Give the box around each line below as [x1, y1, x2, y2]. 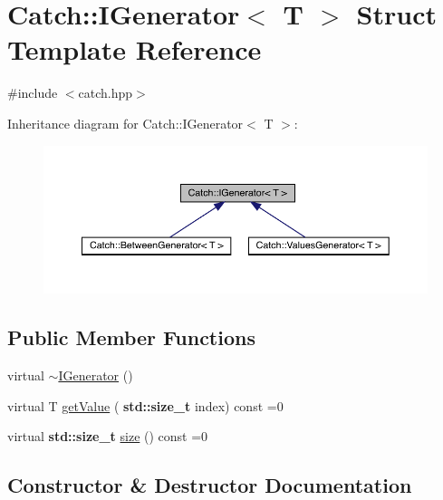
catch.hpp [78, 83, 133, 102]
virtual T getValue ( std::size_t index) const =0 [7, 396, 284, 415]
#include [7, 83, 58, 102]
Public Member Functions [7, 323, 255, 351]
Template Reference [7, 31, 262, 68]
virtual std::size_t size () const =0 [7, 427, 208, 446]
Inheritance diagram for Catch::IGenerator [7, 113, 244, 132]
